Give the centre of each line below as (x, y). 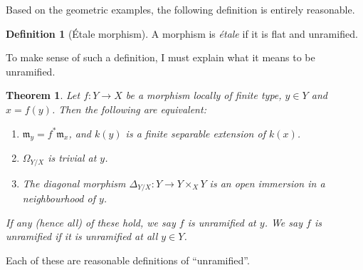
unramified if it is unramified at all (82, 236)
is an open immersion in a (267, 183)
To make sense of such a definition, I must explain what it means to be (161, 57)
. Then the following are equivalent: (129, 109)
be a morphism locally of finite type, (204, 95)
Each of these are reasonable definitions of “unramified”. (128, 260)
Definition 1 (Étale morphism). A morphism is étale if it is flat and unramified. (182, 33)
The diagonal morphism (74, 183)
